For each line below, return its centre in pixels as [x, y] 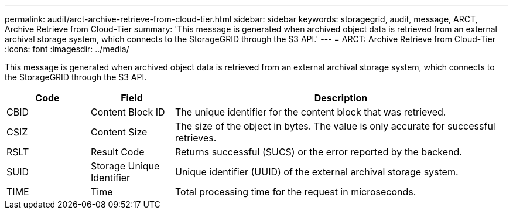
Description [341, 98]
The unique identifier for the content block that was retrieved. [310, 112]
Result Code [117, 152]
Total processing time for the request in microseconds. [295, 192]
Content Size [119, 132]
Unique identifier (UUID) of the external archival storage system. [317, 172]
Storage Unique [125, 166]
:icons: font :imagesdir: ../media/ [67, 49]
